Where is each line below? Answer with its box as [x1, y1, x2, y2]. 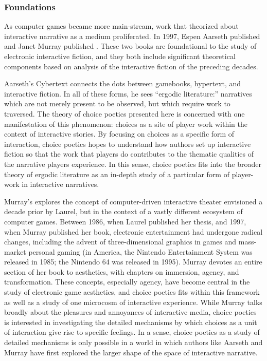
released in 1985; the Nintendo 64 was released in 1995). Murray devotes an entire [4, 256, 262, 267]
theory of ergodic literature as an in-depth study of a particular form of [4, 168, 229, 179]
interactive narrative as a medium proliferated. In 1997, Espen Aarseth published [4, 30, 260, 41]
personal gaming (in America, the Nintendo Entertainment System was [28, 246, 253, 257]
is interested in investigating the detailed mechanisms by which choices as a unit [4, 316, 257, 327]
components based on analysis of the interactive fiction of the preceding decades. [4, 61, 258, 71]
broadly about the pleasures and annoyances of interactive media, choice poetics [4, 307, 257, 317]
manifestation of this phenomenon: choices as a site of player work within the [4, 118, 247, 129]
